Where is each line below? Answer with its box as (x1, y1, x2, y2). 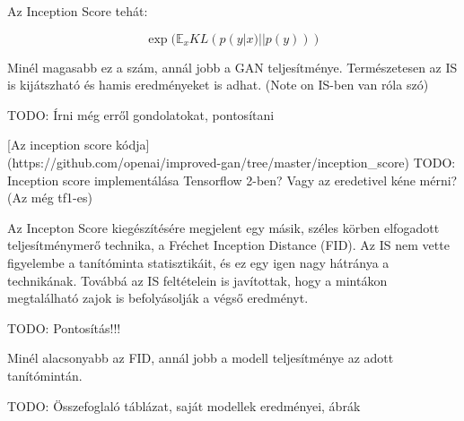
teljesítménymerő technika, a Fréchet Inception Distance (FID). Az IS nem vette (7, 236, 450, 254)
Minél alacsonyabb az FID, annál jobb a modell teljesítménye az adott (7, 348, 394, 367)
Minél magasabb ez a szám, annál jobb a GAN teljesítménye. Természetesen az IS (7, 57, 458, 76)
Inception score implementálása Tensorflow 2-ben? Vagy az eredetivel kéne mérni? (7, 170, 458, 189)
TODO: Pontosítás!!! (7, 318, 121, 337)
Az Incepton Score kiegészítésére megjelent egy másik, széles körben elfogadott (7, 218, 440, 236)
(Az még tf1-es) (7, 188, 92, 207)
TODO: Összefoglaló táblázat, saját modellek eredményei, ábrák (7, 396, 361, 415)
